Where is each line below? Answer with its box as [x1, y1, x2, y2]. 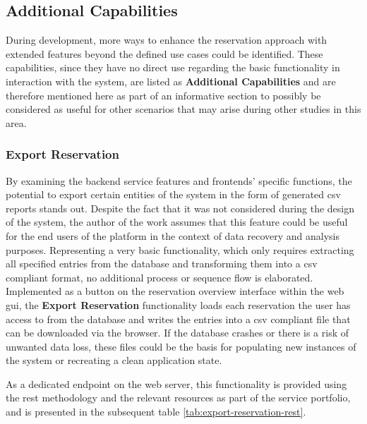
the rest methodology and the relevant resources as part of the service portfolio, [6, 390, 351, 405]
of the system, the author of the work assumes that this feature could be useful [6, 214, 348, 229]
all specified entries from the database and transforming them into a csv [6, 256, 318, 271]
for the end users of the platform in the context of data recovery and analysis [6, 228, 340, 243]
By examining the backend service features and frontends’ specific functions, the [6, 173, 352, 188]
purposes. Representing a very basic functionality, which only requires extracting [6, 242, 354, 257]
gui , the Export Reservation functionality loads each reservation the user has [6, 297, 351, 312]
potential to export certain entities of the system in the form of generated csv [6, 187, 341, 202]
